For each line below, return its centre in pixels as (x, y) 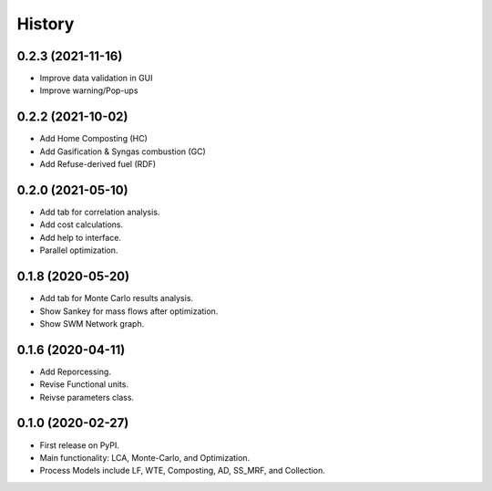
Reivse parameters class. (87, 397)
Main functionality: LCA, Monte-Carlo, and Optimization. (145, 457)
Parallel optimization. (79, 250)
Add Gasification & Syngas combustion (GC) (123, 151)
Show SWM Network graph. (92, 323)
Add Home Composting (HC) (93, 139)
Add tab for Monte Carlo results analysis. (117, 298)
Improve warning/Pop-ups (89, 90)
